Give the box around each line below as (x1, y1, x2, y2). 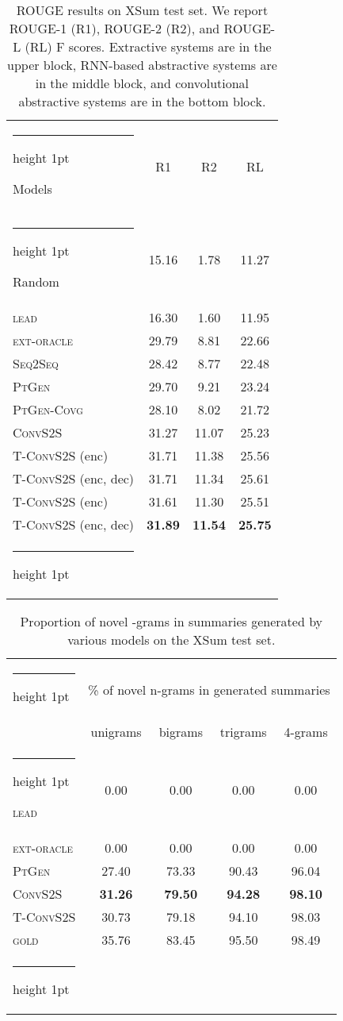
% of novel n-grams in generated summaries (88, 680, 330, 699)
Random (13, 272, 59, 291)
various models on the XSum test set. (67, 630, 276, 649)
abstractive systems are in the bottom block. (18, 92, 266, 110)
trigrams (219, 722, 267, 741)
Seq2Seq (13, 354, 59, 372)
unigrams (90, 722, 142, 741)
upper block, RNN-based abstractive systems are (7, 56, 277, 74)
